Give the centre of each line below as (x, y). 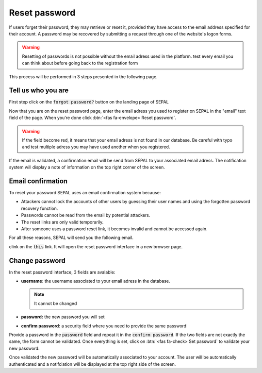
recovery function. (40, 208)
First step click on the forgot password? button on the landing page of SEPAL (89, 102)
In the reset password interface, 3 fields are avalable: (62, 272)
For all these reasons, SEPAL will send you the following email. (71, 237)
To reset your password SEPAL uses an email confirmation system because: (85, 193)
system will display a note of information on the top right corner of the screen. (87, 167)
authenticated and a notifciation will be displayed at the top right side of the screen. (92, 364)
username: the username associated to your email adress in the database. (96, 281)
